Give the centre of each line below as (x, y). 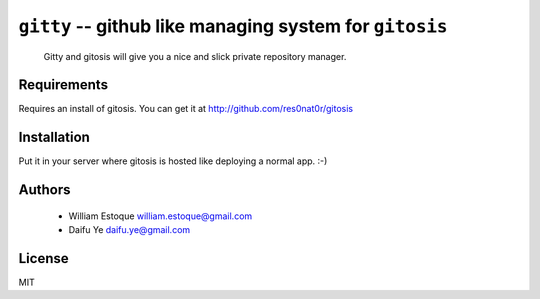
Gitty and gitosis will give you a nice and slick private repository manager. (195, 56)
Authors (44, 190)
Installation (54, 137)
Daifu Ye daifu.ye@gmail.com (129, 230)
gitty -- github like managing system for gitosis (233, 26)
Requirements (63, 85)
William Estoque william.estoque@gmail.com (160, 216)
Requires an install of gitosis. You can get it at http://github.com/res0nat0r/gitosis (186, 109)
